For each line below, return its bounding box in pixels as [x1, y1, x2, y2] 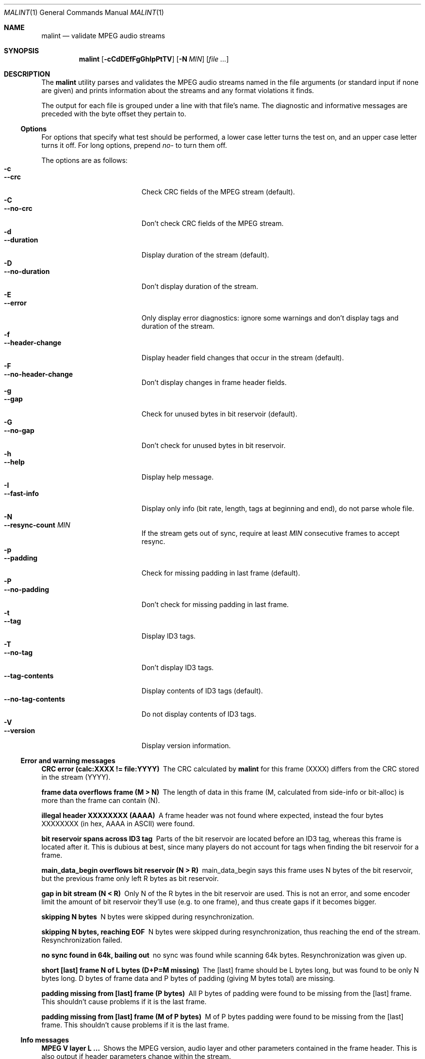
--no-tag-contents [4, 695, 65, 703]
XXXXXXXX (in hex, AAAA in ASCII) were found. [41, 819, 195, 828]
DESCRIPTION [4, 70, 50, 78]
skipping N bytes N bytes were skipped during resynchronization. [41, 913, 254, 921]
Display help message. [141, 473, 214, 481]
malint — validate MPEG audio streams [41, 32, 165, 40]
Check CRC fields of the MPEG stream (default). [141, 188, 295, 196]
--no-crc [4, 204, 33, 212]
